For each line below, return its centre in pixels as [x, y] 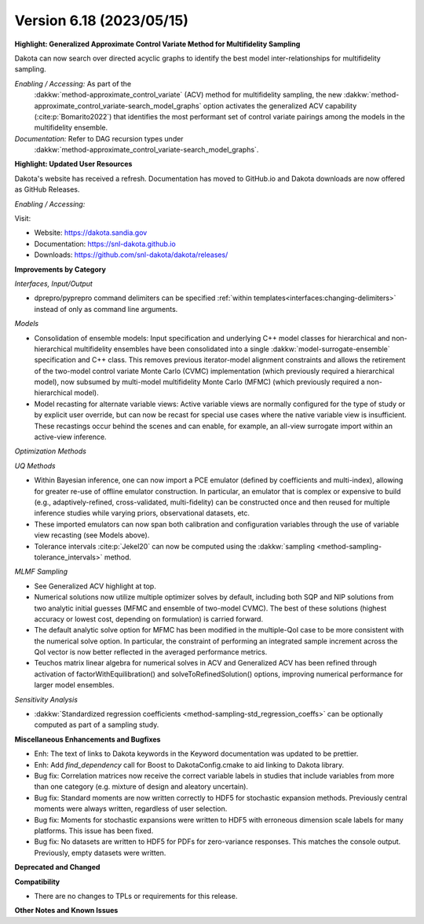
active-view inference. [70, 437]
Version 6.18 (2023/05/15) [101, 20]
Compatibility [37, 882]
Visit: [23, 218]
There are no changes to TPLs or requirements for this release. [136, 896]
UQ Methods [35, 466]
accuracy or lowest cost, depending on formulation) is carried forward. [148, 619]
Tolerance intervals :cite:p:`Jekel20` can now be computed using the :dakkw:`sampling [175, 546]
